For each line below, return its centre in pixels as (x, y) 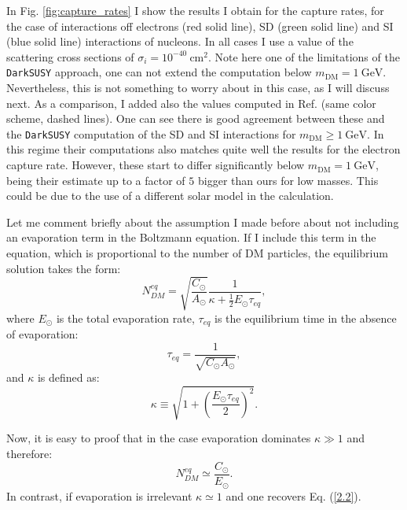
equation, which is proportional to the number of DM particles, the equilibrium (197, 253)
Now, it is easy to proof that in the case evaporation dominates (159, 438)
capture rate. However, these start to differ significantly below (156, 165)
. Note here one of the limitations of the (304, 56)
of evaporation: (42, 334)
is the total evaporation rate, (125, 318)
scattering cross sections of (70, 56)
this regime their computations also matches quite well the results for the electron (203, 149)
